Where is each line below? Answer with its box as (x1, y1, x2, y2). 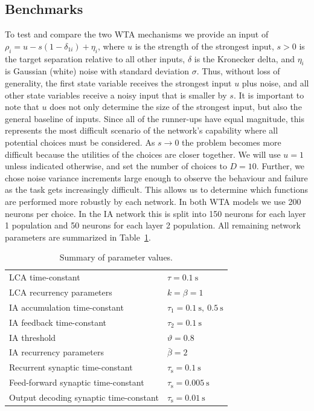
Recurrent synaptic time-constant (9, 361, 133, 374)
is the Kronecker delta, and (194, 52, 295, 65)
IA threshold (9, 331, 56, 343)
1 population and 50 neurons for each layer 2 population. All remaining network (5, 219, 301, 231)
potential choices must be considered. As (5, 135, 155, 148)
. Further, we (256, 160, 305, 172)
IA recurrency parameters (9, 346, 104, 358)
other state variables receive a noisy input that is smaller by (5, 88, 227, 101)
